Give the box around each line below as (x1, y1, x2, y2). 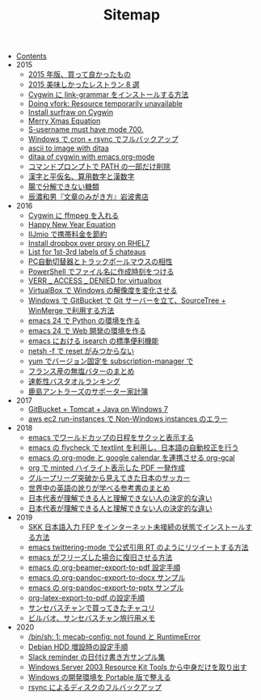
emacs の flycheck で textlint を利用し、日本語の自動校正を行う (27, 443, 239, 452)
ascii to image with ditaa (27, 143, 109, 153)
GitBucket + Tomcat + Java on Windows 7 (27, 405, 168, 414)
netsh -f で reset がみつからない (27, 346, 135, 356)
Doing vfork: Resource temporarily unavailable (27, 99, 183, 108)
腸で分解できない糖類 (27, 182, 99, 192)
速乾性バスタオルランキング (27, 376, 121, 386)
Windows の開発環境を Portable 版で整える (27, 672, 171, 682)
